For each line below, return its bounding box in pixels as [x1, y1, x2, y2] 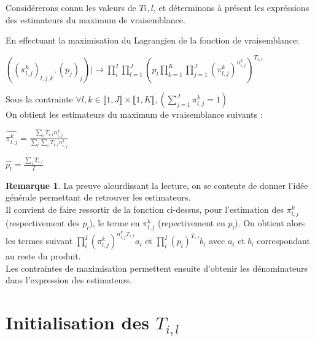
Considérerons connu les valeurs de [6, 1, 136, 13]
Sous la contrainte [6, 93, 73, 105]
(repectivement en [158, 216, 225, 229]
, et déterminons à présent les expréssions [153, 1, 309, 13]
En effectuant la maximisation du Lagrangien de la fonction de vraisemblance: [6, 34, 300, 47]
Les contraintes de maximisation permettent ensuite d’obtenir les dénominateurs [6, 261, 308, 274]
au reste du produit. [6, 250, 81, 262]
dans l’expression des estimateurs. [6, 274, 133, 286]
